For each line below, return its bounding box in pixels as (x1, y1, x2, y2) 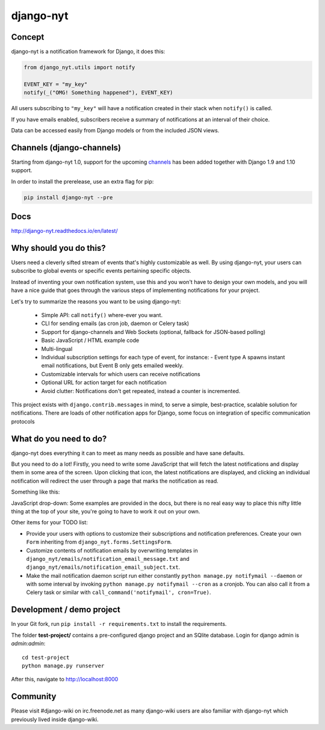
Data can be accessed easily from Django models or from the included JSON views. (11, 126, 220, 134)
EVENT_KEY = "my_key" (23, 81, 88, 87)
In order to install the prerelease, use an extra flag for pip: (11, 178, 154, 185)
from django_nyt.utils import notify (23, 64, 135, 71)
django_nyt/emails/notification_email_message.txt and (26, 555, 190, 562)
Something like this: (11, 488, 60, 496)
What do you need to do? (11, 433, 107, 444)
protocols (11, 418, 36, 425)
